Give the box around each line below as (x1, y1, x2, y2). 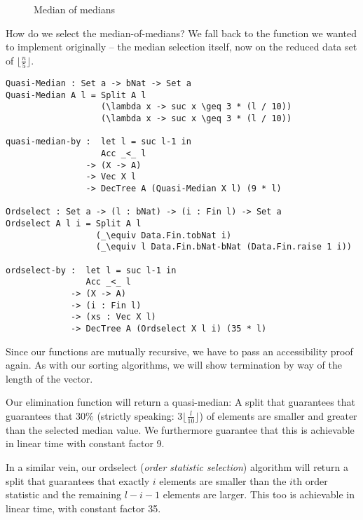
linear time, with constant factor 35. (6, 500, 161, 515)
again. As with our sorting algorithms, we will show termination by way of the (6, 357, 342, 372)
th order (292, 473, 328, 488)
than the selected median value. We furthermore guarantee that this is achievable (6, 422, 355, 437)
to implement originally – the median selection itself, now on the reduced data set (6, 39, 357, 54)
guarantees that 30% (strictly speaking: (6, 408, 174, 423)
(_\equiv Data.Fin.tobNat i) (95, 230, 232, 240)
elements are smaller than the (159, 473, 287, 488)
